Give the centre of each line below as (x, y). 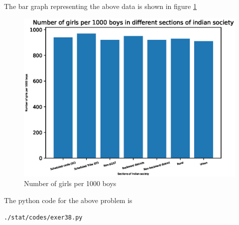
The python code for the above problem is (68, 200)
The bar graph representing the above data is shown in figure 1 (100, 6)
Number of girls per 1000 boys (70, 183)
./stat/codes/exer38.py (43, 217)
